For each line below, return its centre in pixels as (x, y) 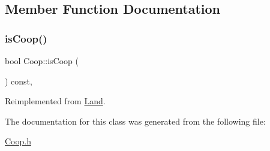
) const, (19, 81)
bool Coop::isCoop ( (42, 61)
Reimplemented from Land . (55, 101)
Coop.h (18, 141)
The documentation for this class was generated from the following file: (135, 121)
